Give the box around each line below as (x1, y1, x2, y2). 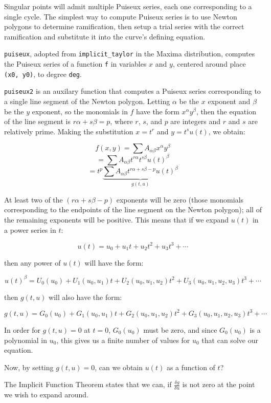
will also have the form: (49, 291, 122, 302)
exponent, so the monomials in (32, 106, 128, 116)
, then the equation (196, 106, 256, 116)
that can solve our (201, 334, 258, 345)
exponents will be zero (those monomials (116, 194, 244, 205)
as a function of (166, 361, 215, 372)
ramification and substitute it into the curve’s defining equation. (4, 31, 206, 42)
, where (110, 116, 133, 127)
